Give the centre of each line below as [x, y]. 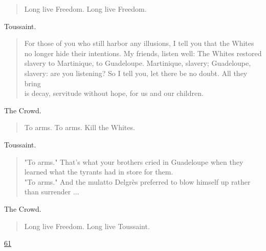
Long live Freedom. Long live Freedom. [85, 9]
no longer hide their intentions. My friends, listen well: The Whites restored [143, 53]
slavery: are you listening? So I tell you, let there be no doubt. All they [136, 73]
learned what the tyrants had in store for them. [99, 172]
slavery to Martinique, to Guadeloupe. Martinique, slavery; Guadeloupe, [138, 63]
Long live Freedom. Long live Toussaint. [87, 226]
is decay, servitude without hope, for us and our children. [114, 93]
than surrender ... [52, 192]
